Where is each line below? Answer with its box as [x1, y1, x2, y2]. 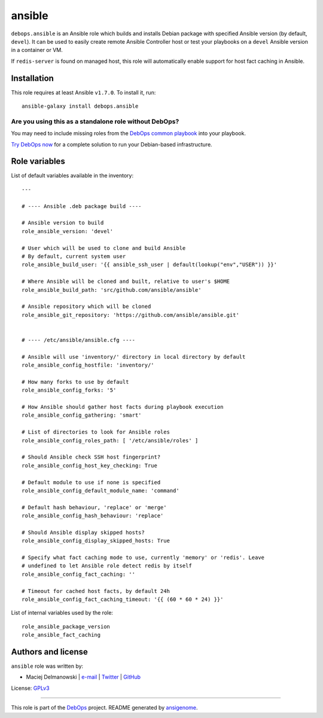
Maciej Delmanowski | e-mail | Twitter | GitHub [26, 673, 141, 681]
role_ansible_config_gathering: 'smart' [22, 412, 142, 418]
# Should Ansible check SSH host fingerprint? [22, 454, 161, 460]
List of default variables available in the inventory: [11, 172, 134, 179]
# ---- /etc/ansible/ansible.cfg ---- [22, 337, 136, 343]
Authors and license [11, 646, 88, 657]
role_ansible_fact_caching [22, 631, 101, 638]
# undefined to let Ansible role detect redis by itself [22, 563, 193, 569]
